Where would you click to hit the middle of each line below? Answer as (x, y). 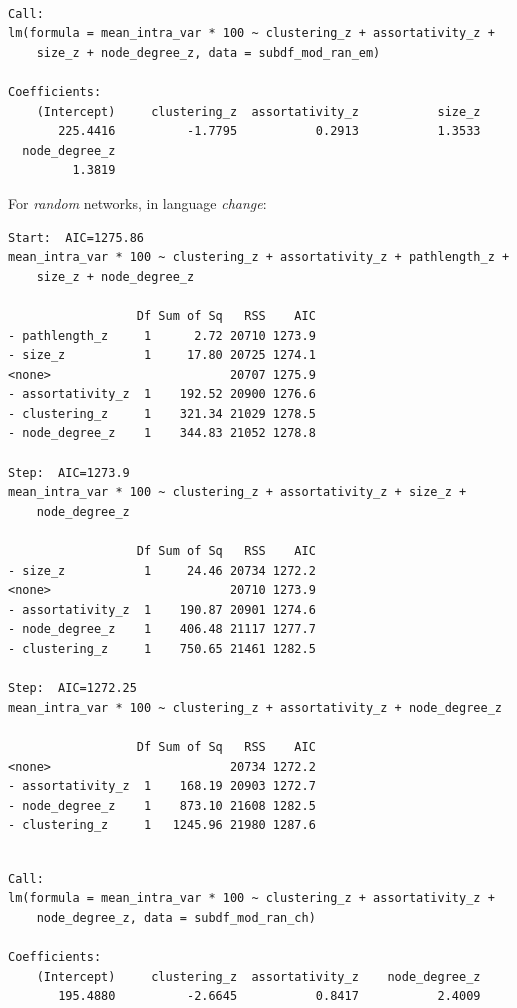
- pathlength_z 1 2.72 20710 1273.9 (162, 335)
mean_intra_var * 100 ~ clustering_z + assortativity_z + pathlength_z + (259, 257)
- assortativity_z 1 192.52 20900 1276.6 (162, 394)
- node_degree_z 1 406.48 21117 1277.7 (162, 629)
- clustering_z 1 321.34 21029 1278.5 (162, 413)
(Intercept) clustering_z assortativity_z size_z (258, 111)
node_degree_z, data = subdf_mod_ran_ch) (176, 917)
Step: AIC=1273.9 (69, 472)
